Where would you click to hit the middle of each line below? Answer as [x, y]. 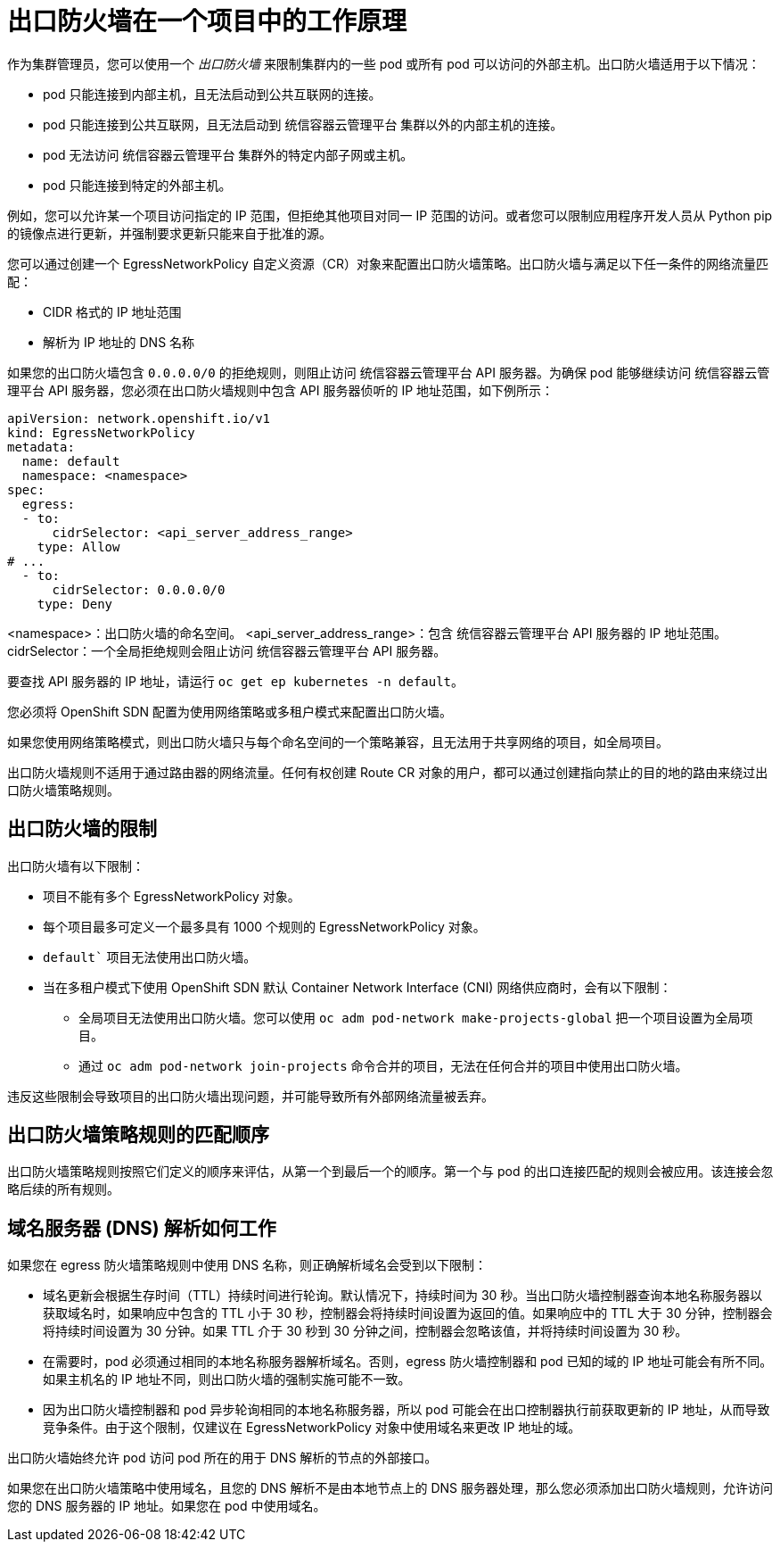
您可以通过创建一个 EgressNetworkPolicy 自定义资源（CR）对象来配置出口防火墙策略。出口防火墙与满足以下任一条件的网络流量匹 [388, 263]
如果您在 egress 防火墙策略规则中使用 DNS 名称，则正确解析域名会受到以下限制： [247, 1265]
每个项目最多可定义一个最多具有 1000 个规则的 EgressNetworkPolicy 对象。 [264, 926]
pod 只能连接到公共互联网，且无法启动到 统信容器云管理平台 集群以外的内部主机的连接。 [303, 124]
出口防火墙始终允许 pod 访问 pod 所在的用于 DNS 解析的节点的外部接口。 [222, 1458]
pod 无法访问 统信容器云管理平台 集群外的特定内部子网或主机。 [228, 154]
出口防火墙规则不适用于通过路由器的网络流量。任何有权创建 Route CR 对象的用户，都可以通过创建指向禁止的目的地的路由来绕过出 [388, 772]
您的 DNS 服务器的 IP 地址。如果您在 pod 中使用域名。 [167, 1506]
